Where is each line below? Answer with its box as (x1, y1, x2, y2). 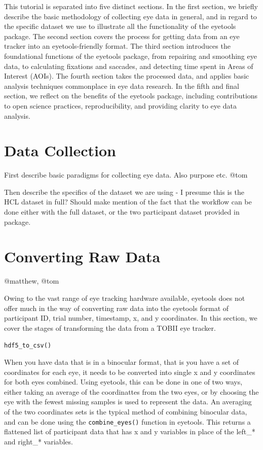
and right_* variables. (4, 436, 73, 446)
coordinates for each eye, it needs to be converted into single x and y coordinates (4, 366, 255, 377)
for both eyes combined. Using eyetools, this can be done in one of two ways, (4, 376, 243, 387)
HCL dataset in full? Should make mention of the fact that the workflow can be (4, 196, 252, 207)
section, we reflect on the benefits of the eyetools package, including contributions (4, 90, 258, 101)
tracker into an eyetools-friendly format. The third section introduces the (4, 41, 231, 51)
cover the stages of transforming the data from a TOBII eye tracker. (4, 322, 216, 333)
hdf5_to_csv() (4, 342, 52, 350)
